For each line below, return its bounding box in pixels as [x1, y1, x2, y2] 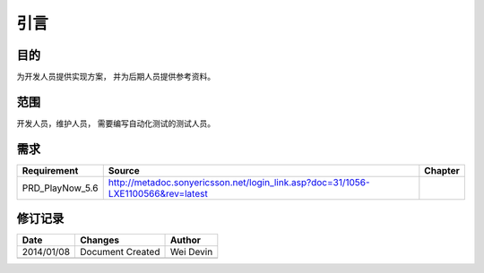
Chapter [424, 164, 461, 176]
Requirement [22, 164, 79, 176]
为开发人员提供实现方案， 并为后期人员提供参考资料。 [16, 72, 215, 82]
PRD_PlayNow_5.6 [22, 182, 99, 194]
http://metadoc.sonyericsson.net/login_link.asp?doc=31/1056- [108, 175, 371, 188]
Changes [80, 234, 120, 246]
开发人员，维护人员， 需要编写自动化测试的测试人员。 [16, 117, 215, 129]
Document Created [80, 246, 160, 259]
